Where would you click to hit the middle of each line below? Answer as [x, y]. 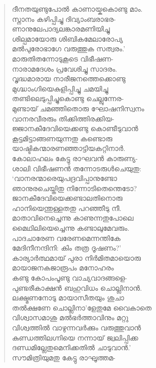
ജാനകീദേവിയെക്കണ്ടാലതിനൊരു [67, 198]
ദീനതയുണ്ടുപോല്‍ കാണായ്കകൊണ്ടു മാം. [77, 9]
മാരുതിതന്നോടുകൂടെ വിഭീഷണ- [63, 58]
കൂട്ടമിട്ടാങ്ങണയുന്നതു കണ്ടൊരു [62, 138]
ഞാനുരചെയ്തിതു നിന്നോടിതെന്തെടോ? [74, 188]
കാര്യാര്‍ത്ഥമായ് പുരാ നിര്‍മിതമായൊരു [76, 257]
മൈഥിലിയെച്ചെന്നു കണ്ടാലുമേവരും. [71, 228]
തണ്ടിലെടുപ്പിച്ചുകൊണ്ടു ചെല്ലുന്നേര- [68, 98]
